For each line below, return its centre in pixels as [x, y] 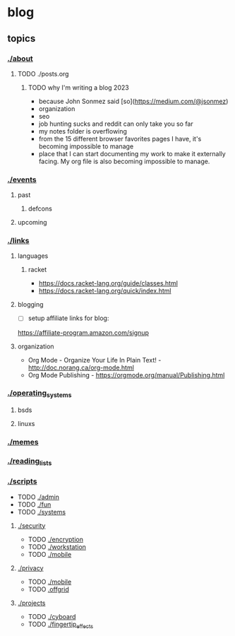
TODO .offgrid [48, 589]
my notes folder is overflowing [83, 131]
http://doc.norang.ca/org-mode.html [81, 367]
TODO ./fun [34, 504]
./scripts [22, 481]
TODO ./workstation [57, 547]
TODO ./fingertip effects [61, 625]
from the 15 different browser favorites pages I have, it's [120, 139]
